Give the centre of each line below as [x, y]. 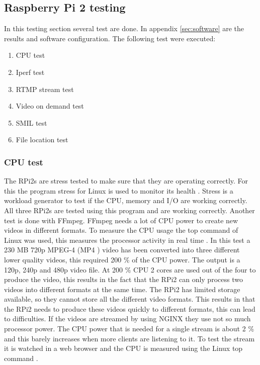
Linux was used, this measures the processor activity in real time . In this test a [127, 240]
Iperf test [30, 72]
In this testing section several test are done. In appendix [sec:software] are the [124, 28]
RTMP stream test [45, 89]
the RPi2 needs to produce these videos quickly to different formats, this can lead [130, 308]
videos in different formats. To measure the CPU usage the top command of [121, 230]
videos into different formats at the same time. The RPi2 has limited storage [122, 289]
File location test [42, 140]
